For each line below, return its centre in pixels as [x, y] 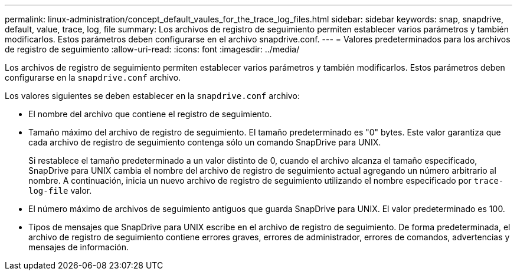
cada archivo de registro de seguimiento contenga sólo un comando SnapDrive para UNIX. [205, 142]
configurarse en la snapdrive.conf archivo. [93, 77]
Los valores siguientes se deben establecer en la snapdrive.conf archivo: [152, 96]
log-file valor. [60, 190]
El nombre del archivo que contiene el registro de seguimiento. [150, 114]
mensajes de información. [79, 247]
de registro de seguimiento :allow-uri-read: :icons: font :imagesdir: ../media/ [152, 49]
